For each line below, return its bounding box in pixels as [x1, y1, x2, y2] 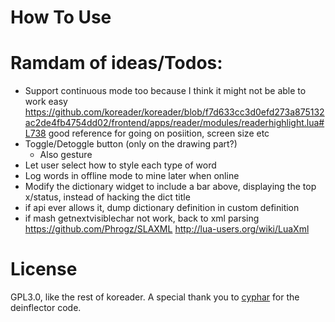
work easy [24, 96, 68, 108]
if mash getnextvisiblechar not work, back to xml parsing [24, 212, 260, 225]
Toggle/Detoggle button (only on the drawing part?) [24, 138, 238, 150]
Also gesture [39, 149, 93, 161]
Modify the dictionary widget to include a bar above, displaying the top [24, 181, 317, 193]
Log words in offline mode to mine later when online [24, 170, 240, 182]
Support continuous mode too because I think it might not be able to [24, 85, 307, 97]
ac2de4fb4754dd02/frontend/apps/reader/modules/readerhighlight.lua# [24, 117, 325, 129]
